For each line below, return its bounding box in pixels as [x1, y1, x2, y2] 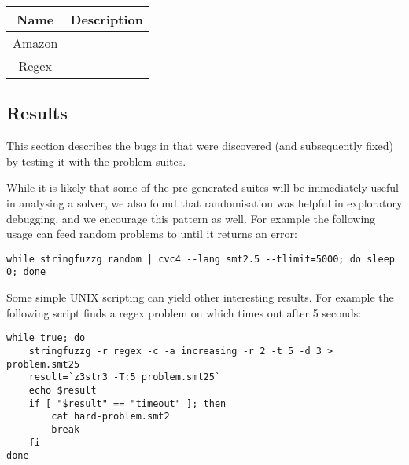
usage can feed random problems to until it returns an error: [6, 225, 297, 242]
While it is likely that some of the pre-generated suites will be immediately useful [6, 179, 399, 196]
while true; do [6, 332, 86, 344]
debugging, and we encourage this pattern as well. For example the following [6, 210, 376, 226]
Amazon [13, 34, 58, 52]
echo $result [28, 384, 97, 396]
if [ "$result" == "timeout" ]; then [28, 397, 227, 409]
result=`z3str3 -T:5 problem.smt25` [28, 372, 221, 383]
